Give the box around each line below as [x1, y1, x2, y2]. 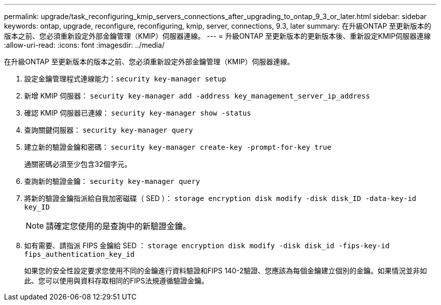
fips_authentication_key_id [24, 250, 135, 258]
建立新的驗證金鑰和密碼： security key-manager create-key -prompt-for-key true [24, 143, 332, 151]
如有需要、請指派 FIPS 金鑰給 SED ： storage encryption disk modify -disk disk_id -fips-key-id [24, 241, 390, 250]
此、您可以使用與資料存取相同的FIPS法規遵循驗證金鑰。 [24, 276, 208, 285]
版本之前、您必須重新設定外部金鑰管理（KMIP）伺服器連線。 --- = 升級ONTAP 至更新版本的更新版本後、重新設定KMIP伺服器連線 [4, 32, 431, 40]
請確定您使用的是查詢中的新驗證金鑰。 [46, 221, 191, 231]
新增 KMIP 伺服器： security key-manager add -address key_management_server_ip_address [24, 91, 370, 100]
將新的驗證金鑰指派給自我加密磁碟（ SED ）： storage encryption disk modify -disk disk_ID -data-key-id [24, 194, 416, 202]
